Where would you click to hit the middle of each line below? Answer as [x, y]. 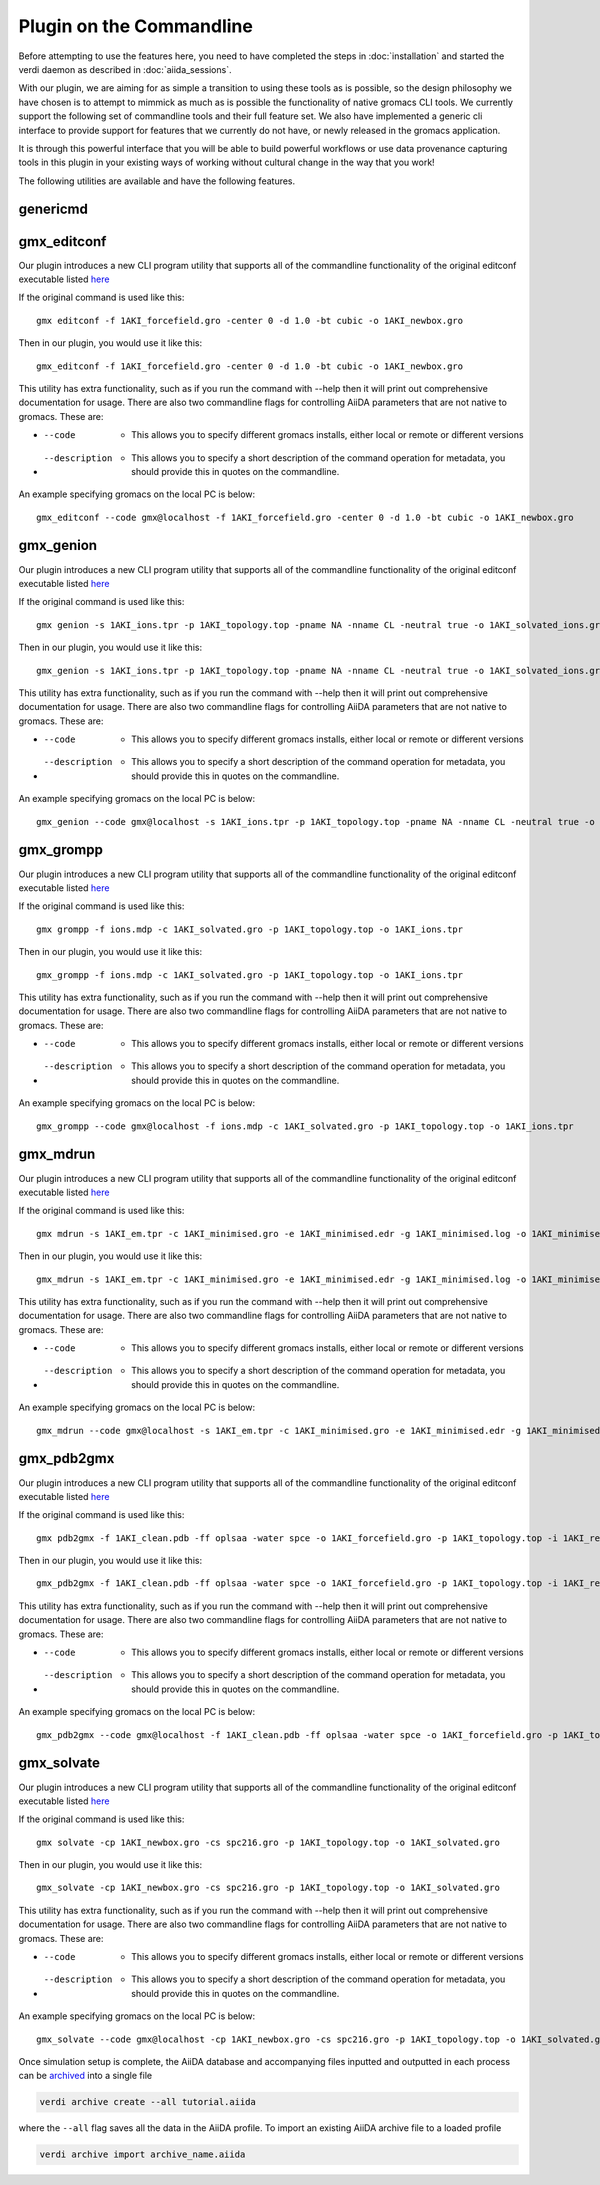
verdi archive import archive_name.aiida [142, 2154]
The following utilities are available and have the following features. [157, 181]
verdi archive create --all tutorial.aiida [148, 2102]
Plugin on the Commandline [136, 26]
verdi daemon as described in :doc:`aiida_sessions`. [125, 69]
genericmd [53, 209]
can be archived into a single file [85, 2076]
